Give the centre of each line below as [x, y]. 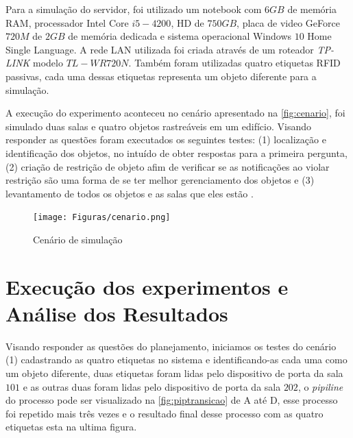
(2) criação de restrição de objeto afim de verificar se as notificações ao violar [168, 166]
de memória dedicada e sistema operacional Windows [180, 36]
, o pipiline [320, 386]
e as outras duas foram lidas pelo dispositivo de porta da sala [152, 386]
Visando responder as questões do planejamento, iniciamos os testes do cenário [171, 346]
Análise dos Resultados [117, 313]
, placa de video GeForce [288, 22]
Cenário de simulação [78, 239]
